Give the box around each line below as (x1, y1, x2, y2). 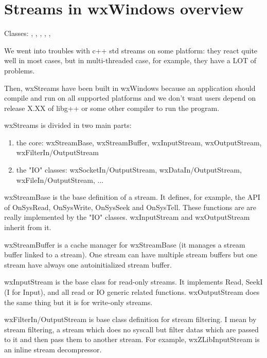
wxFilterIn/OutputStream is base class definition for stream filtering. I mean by (4, 314, 257, 325)
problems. (4, 65, 35, 76)
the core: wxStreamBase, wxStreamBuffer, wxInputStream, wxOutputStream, (16, 137, 262, 147)
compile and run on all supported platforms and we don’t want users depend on (4, 92, 256, 103)
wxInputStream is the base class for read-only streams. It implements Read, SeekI (4, 276, 263, 287)
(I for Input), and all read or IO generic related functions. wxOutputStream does (4, 287, 260, 297)
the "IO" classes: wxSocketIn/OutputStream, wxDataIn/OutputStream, (16, 164, 242, 175)
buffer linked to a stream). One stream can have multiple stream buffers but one (4, 249, 258, 260)
